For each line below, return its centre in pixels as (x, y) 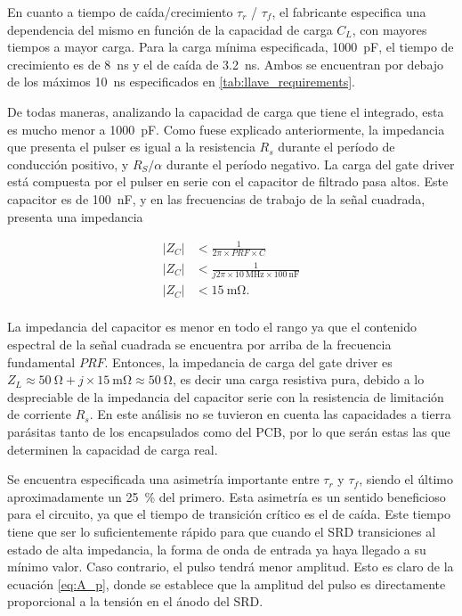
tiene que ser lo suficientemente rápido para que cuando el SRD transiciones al (222, 531)
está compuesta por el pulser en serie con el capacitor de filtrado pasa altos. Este (228, 181)
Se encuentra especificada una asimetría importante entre (163, 479)
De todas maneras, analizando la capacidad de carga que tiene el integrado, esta (226, 111)
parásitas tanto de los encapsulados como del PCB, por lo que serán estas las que (229, 431)
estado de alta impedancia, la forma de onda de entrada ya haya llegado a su (217, 549)
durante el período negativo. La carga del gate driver (310, 164)
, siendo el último (406, 479)
